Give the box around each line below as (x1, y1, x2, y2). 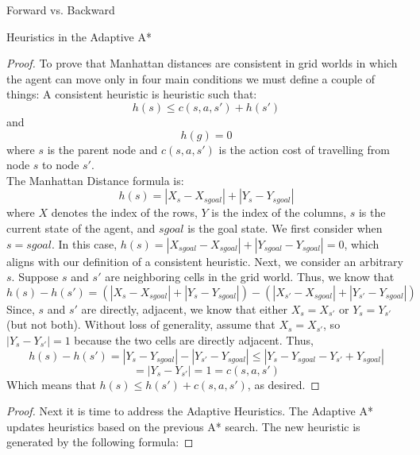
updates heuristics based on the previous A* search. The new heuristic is (6, 418, 360, 434)
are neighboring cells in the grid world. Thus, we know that (105, 268, 395, 285)
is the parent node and (47, 141, 158, 157)
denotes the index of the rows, (51, 204, 198, 221)
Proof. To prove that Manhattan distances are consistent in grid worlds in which (6, 55, 398, 71)
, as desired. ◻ (247, 376, 320, 392)
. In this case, (51, 235, 118, 252)
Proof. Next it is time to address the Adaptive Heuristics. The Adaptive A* (6, 403, 373, 419)
